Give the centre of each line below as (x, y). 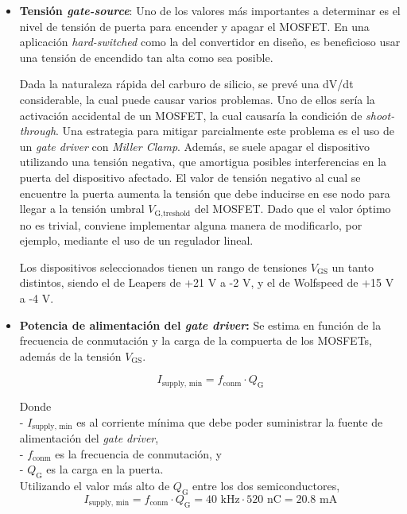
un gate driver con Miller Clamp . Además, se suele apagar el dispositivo (194, 146)
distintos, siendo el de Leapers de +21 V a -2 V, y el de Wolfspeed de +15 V (207, 282)
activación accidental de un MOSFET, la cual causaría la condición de (191, 115)
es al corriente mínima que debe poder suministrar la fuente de (230, 421)
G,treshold (172, 213)
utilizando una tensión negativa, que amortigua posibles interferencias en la (203, 162)
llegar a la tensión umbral (82, 209)
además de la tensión (70, 356)
